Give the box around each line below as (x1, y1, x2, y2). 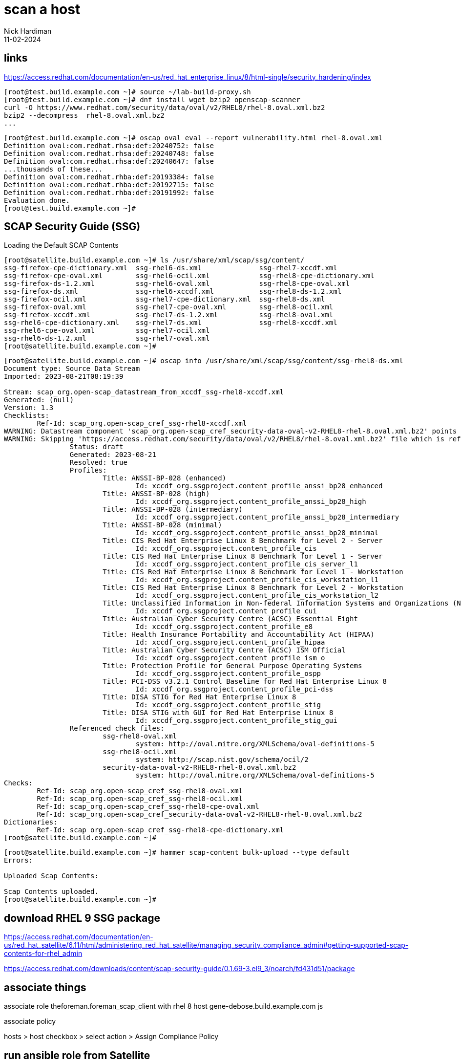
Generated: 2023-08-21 (69, 451, 156, 459)
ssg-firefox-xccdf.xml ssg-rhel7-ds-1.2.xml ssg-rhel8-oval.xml (4, 311, 334, 319)
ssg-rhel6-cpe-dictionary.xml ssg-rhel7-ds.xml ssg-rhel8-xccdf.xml (4, 319, 337, 327)
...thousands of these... (4, 165, 103, 173)
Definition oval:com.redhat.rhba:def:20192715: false (4, 180, 214, 189)
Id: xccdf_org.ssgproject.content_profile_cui (135, 607, 317, 615)
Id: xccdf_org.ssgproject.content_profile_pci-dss (135, 685, 334, 694)
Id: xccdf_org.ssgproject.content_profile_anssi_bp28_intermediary (135, 513, 399, 521)
